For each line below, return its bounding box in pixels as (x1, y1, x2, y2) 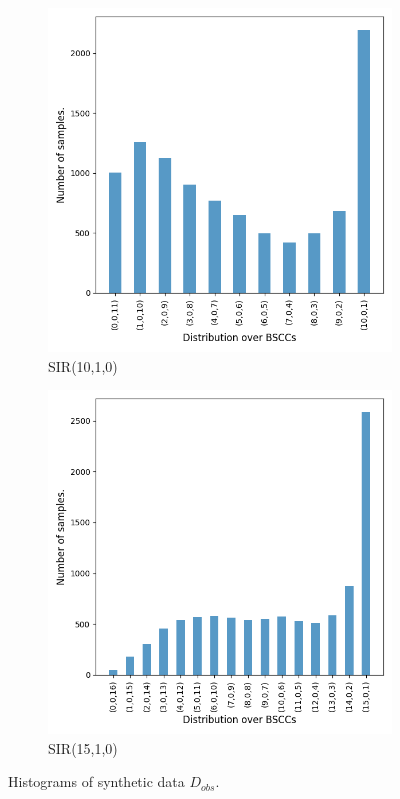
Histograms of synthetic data (8, 771, 185, 792)
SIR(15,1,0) (48, 737, 118, 758)
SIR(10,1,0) (48, 355, 118, 376)
